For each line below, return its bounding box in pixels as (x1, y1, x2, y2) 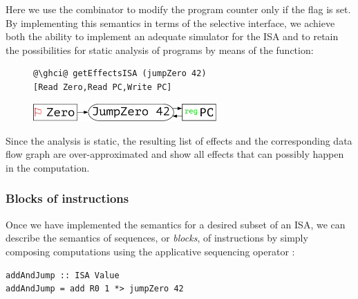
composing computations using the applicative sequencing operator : (6, 244, 295, 258)
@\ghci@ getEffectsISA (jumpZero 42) (33, 69, 207, 79)
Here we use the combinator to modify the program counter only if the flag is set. (6, 2, 351, 16)
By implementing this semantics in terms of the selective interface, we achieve (6, 15, 335, 30)
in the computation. (6, 160, 90, 174)
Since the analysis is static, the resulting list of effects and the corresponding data (6, 133, 352, 147)
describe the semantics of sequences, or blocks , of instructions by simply (6, 230, 308, 245)
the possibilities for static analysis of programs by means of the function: (6, 42, 314, 57)
